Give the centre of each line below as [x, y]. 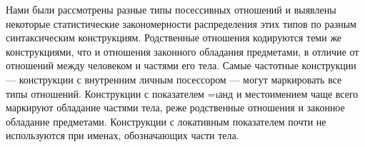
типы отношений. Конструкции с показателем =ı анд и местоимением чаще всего [182, 93]
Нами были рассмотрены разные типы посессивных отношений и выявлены [171, 9]
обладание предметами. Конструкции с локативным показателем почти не [166, 121]
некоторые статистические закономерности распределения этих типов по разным [181, 23]
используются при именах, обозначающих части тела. [122, 135]
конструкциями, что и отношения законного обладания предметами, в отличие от [182, 51]
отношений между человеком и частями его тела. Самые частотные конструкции [181, 65]
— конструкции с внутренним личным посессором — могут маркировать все [174, 79]
